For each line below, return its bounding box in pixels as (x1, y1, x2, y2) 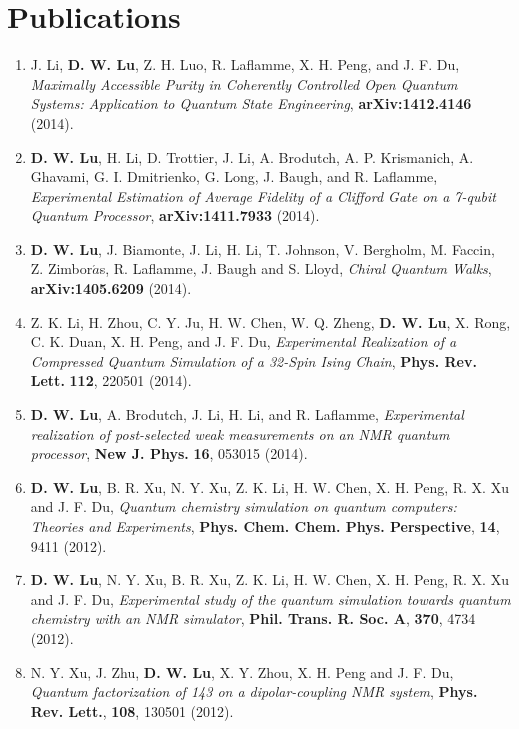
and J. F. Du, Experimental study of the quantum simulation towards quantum (30, 588, 511, 609)
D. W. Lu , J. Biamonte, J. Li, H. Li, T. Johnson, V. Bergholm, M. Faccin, (30, 238, 495, 259)
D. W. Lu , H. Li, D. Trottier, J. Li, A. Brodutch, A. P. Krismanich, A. (30, 146, 474, 167)
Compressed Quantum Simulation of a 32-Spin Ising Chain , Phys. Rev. (30, 350, 477, 371)
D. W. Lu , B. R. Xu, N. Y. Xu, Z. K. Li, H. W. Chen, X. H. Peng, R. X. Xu (30, 476, 509, 497)
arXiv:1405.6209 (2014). (30, 278, 192, 299)
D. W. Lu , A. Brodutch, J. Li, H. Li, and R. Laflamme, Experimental (30, 404, 464, 425)
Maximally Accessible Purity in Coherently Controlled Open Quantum (30, 73, 458, 94)
